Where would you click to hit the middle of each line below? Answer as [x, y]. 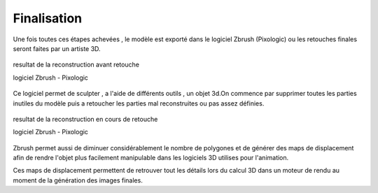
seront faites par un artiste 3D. [57, 48]
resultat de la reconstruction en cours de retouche [85, 119]
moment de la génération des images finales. [78, 180]
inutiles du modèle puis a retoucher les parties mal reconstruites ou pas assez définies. [139, 103]
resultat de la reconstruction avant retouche [76, 65]
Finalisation [48, 18]
